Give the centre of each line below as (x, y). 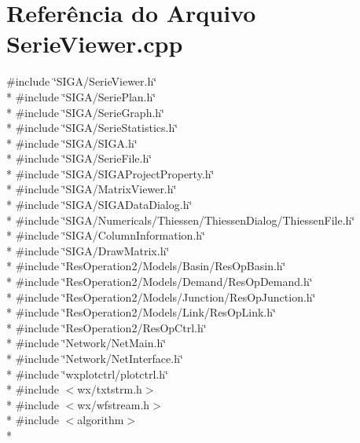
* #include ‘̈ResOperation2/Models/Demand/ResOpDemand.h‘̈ (160, 282)
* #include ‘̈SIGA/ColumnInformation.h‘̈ (106, 235)
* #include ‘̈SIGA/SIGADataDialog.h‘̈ (99, 205)
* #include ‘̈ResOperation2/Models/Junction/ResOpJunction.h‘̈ (161, 297)
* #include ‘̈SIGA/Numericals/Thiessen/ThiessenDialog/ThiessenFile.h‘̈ (181, 220)
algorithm (101, 420)
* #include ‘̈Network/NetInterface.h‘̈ (95, 358)
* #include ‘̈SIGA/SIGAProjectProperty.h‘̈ (110, 173)
